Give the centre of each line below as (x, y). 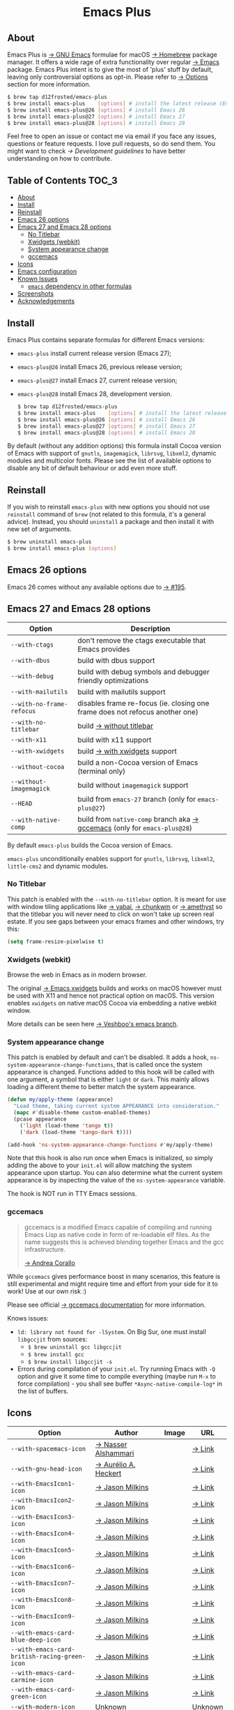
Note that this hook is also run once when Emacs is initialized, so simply (110, 1158)
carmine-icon (32, 1680)
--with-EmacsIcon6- (43, 1566)
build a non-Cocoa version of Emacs (138, 763)
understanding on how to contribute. (60, 158)
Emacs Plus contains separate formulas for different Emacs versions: (106, 340)
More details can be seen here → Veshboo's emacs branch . (93, 1024)
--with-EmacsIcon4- (43, 1533)
